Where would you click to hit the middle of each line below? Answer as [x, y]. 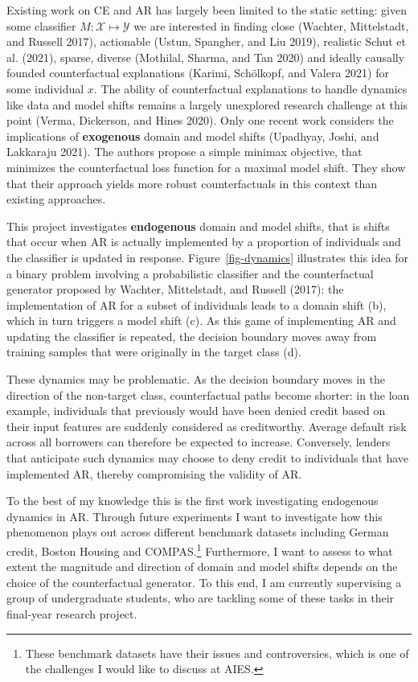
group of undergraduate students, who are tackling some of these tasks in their [201, 598]
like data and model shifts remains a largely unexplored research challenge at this [207, 104]
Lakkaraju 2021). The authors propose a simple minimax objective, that [184, 152]
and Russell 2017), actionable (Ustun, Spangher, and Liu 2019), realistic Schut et [207, 41]
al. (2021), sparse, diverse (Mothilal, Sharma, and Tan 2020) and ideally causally [206, 57]
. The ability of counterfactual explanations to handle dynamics [250, 88]
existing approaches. [56, 199]
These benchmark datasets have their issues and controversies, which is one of [217, 653]
